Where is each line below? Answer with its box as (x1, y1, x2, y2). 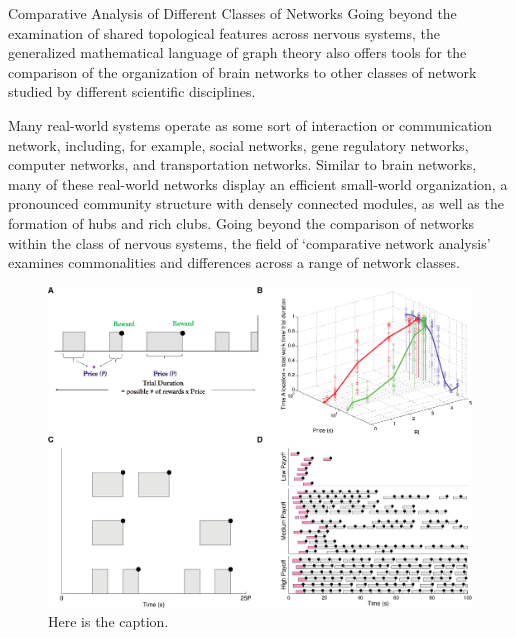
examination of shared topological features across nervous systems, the (8, 22, 441, 43)
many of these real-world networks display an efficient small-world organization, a (8, 173, 508, 194)
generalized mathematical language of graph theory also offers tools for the (8, 42, 467, 63)
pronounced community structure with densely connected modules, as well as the (8, 193, 504, 214)
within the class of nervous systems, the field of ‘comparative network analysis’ (8, 232, 491, 253)
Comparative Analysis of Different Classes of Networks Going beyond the (8, 3, 457, 23)
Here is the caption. (48, 611, 169, 632)
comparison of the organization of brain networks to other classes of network (8, 61, 477, 82)
